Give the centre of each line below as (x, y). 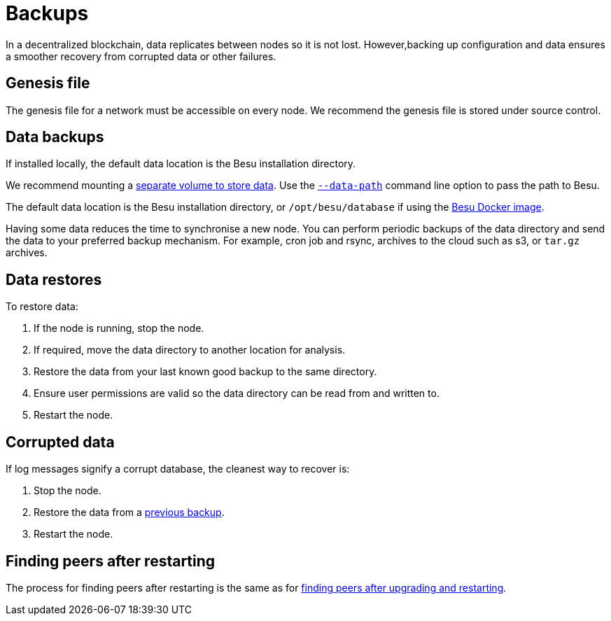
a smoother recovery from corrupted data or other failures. (141, 56)
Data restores (54, 279)
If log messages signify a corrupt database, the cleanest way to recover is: (178, 469)
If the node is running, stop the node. (119, 328)
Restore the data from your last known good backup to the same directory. (205, 372)
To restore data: (42, 307)
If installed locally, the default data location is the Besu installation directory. (181, 164)
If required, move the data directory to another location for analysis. (190, 350)
